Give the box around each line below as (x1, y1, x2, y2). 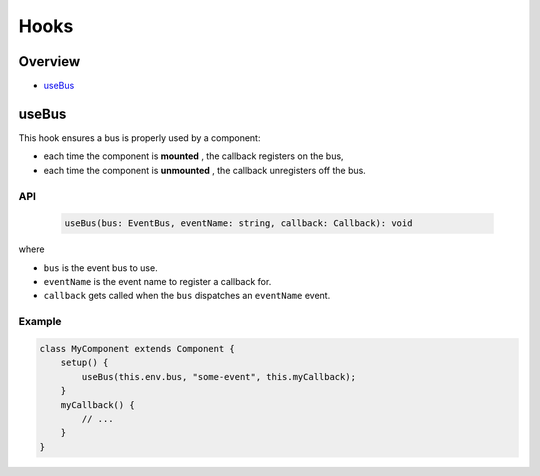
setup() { (60, 357, 109, 369)
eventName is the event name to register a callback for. (43, 276, 272, 288)
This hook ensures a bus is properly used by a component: (18, 131, 261, 144)
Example (18, 315, 62, 329)
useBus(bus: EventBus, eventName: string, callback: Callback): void (64, 218, 413, 229)
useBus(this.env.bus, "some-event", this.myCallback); (81, 371, 357, 382)
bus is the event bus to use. (43, 261, 159, 274)
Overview (18, 53, 81, 70)
